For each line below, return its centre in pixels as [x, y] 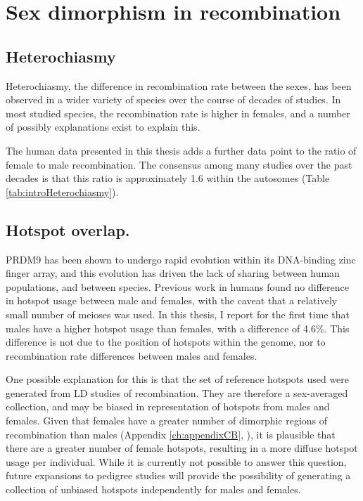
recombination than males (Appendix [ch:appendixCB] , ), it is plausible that [171, 434]
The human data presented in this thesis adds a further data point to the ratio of [181, 150]
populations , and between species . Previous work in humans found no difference [178, 286]
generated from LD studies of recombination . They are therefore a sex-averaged [177, 392]
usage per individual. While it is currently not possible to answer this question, [176, 461]
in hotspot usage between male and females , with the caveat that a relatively [172, 300]
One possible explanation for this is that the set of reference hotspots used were [178, 379]
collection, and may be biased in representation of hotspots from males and [168, 406]
